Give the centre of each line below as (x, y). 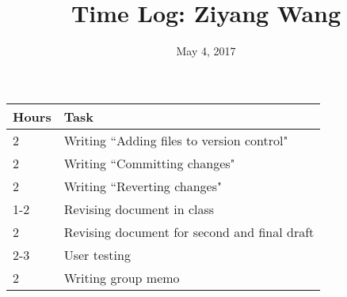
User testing (97, 254)
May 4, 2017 (206, 51)
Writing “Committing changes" (149, 163)
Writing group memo (122, 277)
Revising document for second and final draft (189, 231)
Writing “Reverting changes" (143, 186)
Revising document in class (139, 209)
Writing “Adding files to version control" (176, 140)
